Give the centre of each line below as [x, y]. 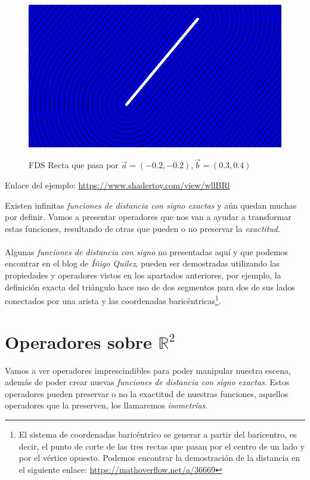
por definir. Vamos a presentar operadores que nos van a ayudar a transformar [148, 217]
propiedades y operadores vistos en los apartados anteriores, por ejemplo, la [143, 275]
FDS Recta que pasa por [74, 165]
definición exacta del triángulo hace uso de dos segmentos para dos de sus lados [150, 287]
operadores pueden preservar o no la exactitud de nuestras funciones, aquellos [147, 393]
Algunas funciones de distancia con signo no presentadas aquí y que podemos [147, 251]
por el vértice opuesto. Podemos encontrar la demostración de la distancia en [159, 458]
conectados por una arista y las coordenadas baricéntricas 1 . [113, 300]
